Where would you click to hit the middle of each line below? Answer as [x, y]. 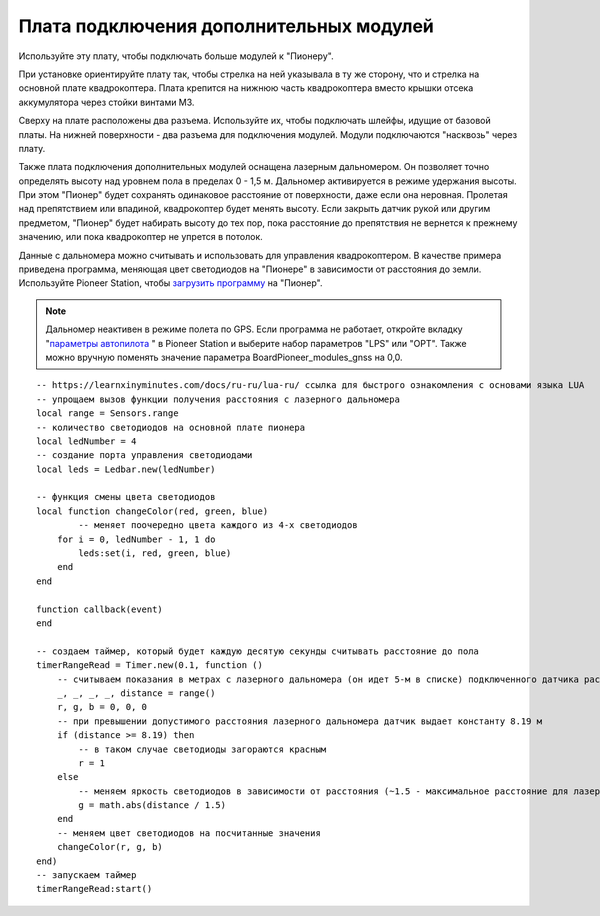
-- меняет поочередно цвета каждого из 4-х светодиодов [218, 525]
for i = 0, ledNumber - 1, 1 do [136, 539]
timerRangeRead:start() [94, 889]
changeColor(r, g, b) [110, 847]
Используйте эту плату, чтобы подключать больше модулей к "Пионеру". [176, 56]
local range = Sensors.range [107, 413]
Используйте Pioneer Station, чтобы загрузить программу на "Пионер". [171, 283]
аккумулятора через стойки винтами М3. [106, 102]
